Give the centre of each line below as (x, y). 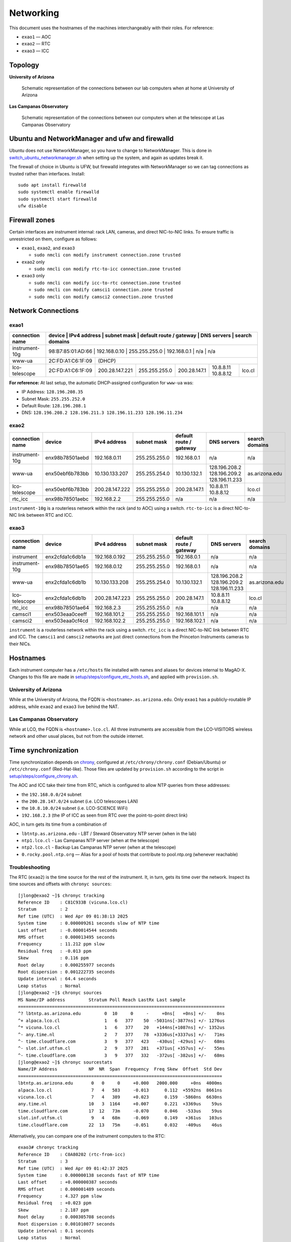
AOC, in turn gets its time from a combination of (58, 824)
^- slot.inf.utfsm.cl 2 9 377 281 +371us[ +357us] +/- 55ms (121, 1048)
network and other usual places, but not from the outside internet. (76, 736)
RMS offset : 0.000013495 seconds (67, 937)
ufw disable (33, 206)
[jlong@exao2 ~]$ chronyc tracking (61, 895)
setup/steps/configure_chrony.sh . (44, 776)
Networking (34, 13)
